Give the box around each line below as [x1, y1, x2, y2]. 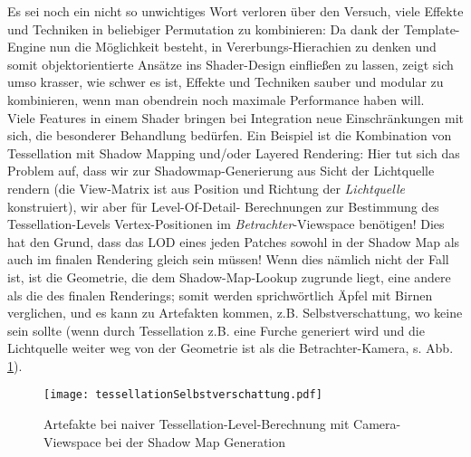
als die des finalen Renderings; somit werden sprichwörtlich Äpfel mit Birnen [7, 285, 433, 304]
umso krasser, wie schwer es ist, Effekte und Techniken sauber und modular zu [7, 72, 444, 91]
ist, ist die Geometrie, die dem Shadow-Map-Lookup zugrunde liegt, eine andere [7, 267, 451, 286]
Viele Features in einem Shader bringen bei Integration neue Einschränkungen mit [7, 108, 464, 127]
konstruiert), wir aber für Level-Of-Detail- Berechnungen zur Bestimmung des [7, 196, 439, 215]
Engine [7, 37, 46, 56]
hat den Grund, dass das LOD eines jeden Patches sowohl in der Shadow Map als [7, 232, 460, 251]
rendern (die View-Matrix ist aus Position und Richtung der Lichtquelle [7, 178, 405, 197]
